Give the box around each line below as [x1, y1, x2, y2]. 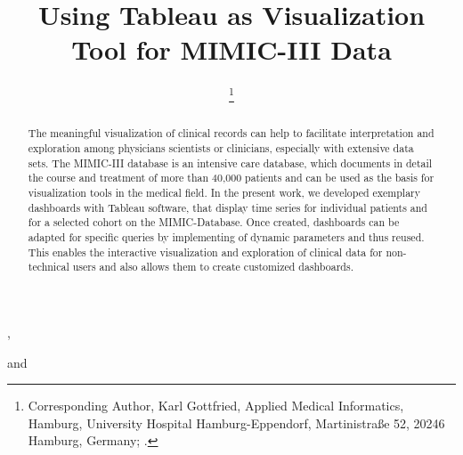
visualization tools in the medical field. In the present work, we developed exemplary [28, 184, 421, 199]
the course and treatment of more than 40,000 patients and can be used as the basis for [28, 170, 435, 185]
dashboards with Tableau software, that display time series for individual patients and [28, 199, 427, 215]
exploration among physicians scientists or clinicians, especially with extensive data [28, 141, 414, 156]
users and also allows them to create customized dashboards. [72, 259, 353, 274]
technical [28, 259, 69, 274]
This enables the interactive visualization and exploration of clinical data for [28, 244, 383, 259]
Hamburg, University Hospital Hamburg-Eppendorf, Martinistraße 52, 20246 [28, 413, 445, 432]
